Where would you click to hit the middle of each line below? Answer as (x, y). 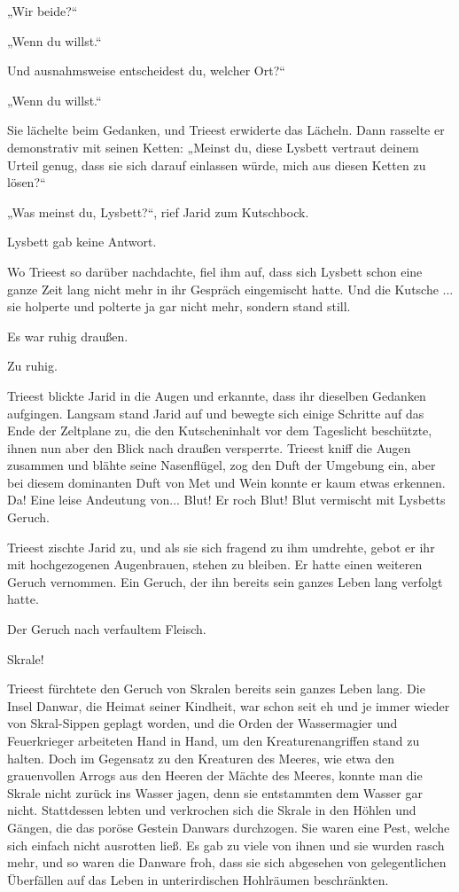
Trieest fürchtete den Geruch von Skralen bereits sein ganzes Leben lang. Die (216, 689)
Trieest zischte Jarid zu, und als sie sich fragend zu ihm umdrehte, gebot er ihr (221, 547)
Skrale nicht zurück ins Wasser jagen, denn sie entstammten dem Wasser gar (215, 792)
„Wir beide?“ (43, 11)
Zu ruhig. (32, 366)
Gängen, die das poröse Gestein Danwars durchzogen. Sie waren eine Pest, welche (229, 827)
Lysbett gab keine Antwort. (82, 242)
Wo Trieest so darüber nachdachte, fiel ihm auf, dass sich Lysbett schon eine (215, 271)
